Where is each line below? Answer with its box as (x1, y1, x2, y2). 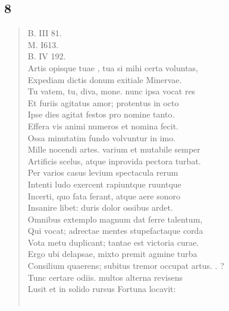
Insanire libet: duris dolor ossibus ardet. (27, 201, 173, 214)
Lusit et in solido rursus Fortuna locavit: (27, 283, 176, 295)
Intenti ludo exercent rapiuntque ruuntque (27, 177, 181, 190)
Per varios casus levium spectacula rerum (27, 166, 178, 179)
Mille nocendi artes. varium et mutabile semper (27, 143, 200, 155)
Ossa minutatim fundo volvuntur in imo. (27, 131, 176, 144)
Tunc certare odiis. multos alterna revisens (27, 271, 183, 283)
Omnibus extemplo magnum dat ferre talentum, (27, 212, 203, 225)
